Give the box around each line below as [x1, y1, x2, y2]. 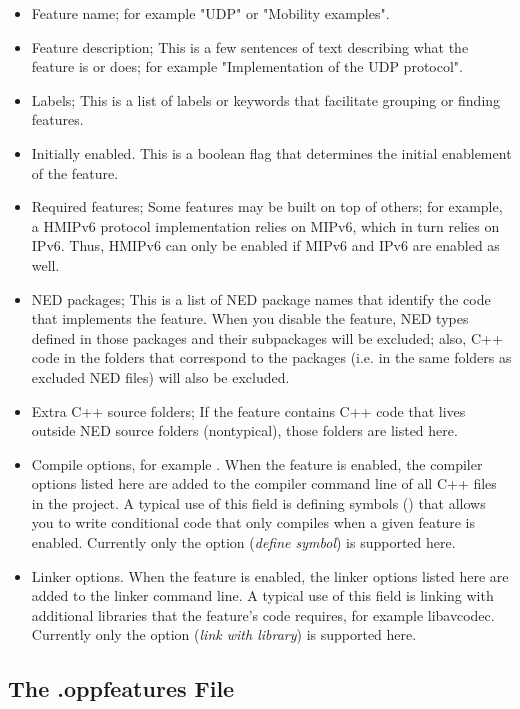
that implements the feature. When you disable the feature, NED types [31, 308, 469, 329]
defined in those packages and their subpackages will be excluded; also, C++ [31, 327, 503, 348]
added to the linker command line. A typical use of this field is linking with [31, 585, 494, 606]
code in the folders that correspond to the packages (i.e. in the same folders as [31, 347, 512, 368]
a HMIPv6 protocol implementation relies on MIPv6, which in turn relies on [31, 215, 500, 236]
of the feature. [31, 162, 119, 183]
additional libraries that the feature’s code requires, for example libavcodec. [31, 604, 495, 625]
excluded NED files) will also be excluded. [31, 366, 290, 387]
